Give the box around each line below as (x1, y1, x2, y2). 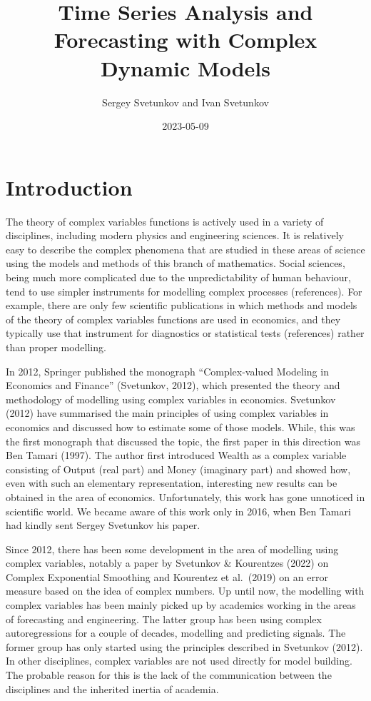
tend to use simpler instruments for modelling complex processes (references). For (6, 283, 362, 298)
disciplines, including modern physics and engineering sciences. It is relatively (6, 228, 344, 243)
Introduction (6, 172, 133, 201)
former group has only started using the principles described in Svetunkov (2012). (6, 639, 363, 654)
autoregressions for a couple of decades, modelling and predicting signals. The (6, 625, 346, 640)
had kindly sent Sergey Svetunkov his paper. (6, 518, 200, 533)
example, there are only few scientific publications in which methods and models (6, 298, 357, 313)
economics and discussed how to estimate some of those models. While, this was (6, 419, 355, 434)
